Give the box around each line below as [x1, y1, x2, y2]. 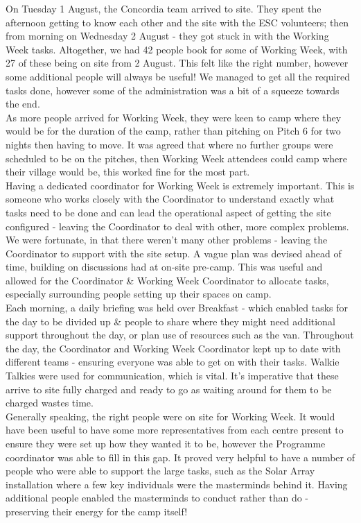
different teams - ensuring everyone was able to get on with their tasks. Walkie [6, 354, 340, 369]
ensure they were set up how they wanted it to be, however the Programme [6, 436, 326, 450]
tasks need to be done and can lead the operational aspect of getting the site [6, 205, 331, 219]
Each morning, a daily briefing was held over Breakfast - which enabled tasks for [6, 300, 349, 315]
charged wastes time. [6, 395, 94, 410]
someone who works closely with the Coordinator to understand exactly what [6, 191, 335, 206]
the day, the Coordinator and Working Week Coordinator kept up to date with [6, 341, 341, 355]
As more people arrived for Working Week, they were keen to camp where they [6, 110, 342, 124]
